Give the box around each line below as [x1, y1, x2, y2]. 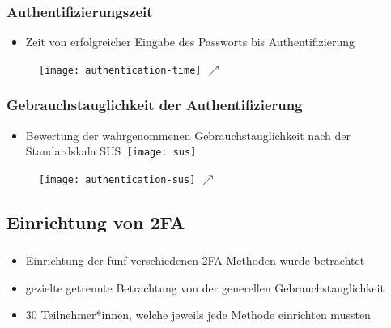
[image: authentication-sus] [39, 173, 196, 185]
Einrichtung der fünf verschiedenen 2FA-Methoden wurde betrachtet [25, 252, 365, 269]
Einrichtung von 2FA [6, 209, 185, 234]
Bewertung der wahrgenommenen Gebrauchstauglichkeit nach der [25, 126, 351, 143]
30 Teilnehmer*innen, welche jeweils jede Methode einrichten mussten [25, 306, 371, 323]
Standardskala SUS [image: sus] [25, 143, 197, 160]
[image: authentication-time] [39, 64, 202, 76]
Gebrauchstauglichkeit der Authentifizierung [6, 95, 303, 115]
